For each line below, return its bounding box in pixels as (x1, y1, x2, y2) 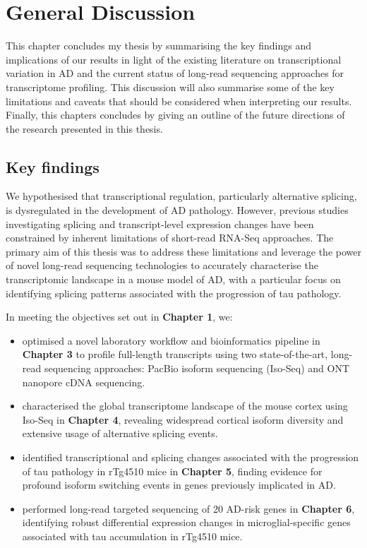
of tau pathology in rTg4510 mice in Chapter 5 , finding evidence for (22, 463, 323, 478)
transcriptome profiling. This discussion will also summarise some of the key (6, 79, 335, 94)
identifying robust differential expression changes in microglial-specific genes (22, 515, 351, 530)
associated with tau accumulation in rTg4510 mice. (22, 528, 243, 543)
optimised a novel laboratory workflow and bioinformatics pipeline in (22, 333, 320, 347)
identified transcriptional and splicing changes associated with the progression (22, 449, 359, 464)
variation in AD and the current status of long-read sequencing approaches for (6, 66, 344, 81)
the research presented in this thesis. (6, 121, 163, 136)
